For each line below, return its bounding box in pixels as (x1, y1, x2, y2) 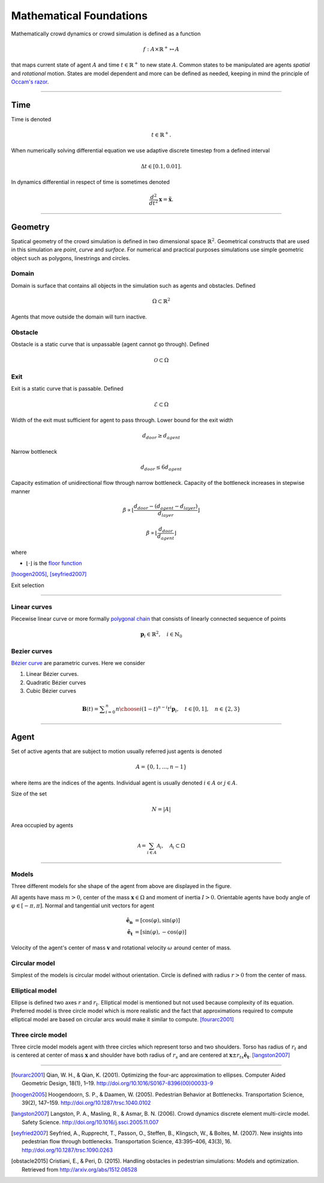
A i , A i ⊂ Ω (156, 842, 185, 850)
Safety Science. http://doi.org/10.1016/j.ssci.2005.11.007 (22, 1118, 159, 1126)
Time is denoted (11, 115, 52, 123)
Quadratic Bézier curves (26, 679, 86, 686)
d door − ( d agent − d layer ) (134, 503, 198, 511)
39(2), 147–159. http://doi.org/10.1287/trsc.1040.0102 (22, 1099, 151, 1106)
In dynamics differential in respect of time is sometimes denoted (11, 178, 170, 186)
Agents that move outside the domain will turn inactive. (11, 313, 147, 321)
